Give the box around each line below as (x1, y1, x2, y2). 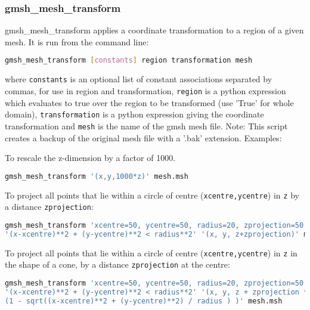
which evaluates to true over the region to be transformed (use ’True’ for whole (5, 96, 294, 108)
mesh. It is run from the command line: (5, 35, 149, 48)
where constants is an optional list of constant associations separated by (5, 73, 272, 85)
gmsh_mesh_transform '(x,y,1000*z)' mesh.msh (5, 172, 188, 181)
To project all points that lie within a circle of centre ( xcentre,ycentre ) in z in (5, 246, 297, 259)
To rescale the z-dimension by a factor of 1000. (5, 151, 176, 164)
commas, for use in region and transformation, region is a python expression (5, 84, 286, 97)
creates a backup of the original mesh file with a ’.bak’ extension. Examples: (5, 131, 282, 144)
